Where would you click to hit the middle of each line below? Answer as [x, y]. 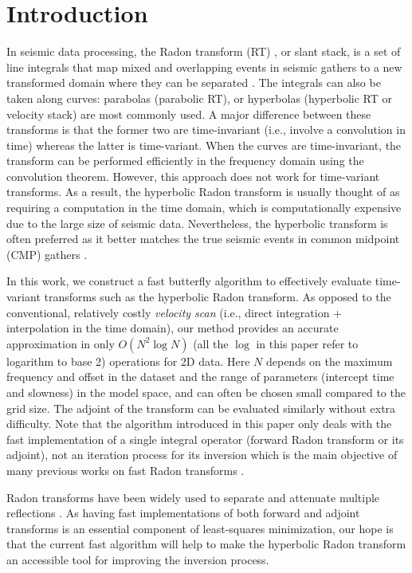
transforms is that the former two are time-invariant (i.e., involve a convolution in [206, 130]
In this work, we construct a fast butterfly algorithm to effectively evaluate [189, 281]
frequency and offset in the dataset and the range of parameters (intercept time [200, 377]
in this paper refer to [307, 343]
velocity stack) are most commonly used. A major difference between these [189, 114]
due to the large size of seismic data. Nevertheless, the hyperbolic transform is [197, 223]
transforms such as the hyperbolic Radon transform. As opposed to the [218, 297]
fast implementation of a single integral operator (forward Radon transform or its [205, 439]
